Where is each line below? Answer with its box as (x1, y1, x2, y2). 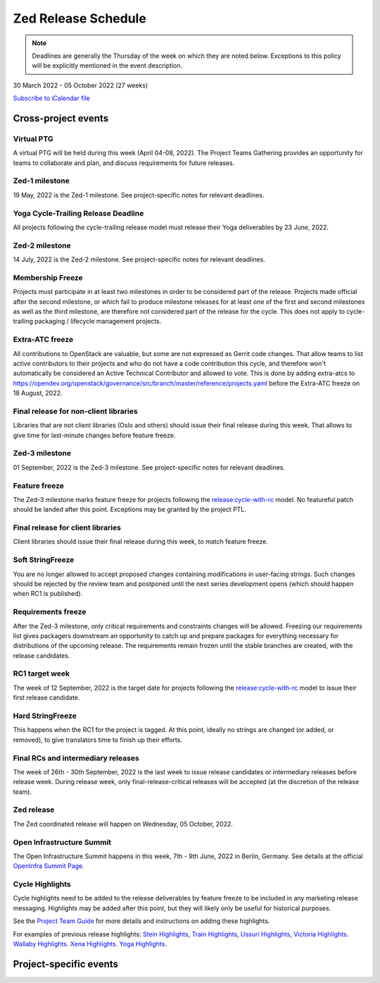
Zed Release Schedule (13, 11, 147, 26)
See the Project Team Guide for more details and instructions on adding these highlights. (13, 917, 270, 925)
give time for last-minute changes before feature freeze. (13, 431, 176, 439)
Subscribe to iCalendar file (13, 94, 91, 102)
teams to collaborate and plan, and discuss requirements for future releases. (13, 159, 235, 167)
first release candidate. (13, 693, 80, 702)
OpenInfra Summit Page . (13, 862, 84, 870)
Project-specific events (13, 958, 119, 970)
